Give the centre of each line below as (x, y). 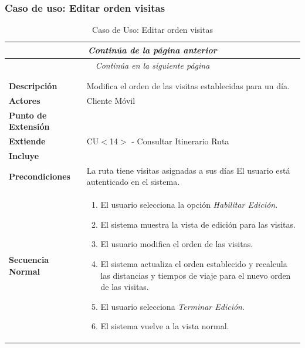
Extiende (27, 141)
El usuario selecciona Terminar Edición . (172, 306)
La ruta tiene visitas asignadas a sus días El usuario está (188, 170)
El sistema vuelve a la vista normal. (165, 326)
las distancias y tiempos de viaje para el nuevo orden (196, 275)
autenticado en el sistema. (133, 182)
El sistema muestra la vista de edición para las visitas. (198, 224)
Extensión (29, 126)
